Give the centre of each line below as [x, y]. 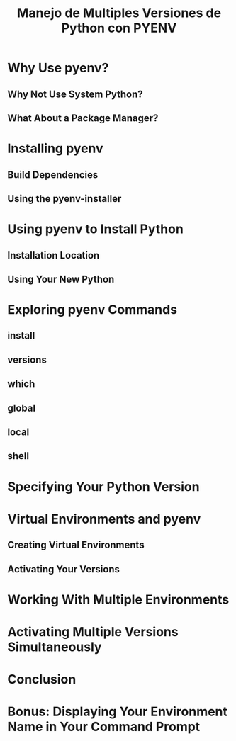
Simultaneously [55, 647]
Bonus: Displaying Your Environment [118, 712]
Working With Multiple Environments [118, 599]
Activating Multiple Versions [93, 632]
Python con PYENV [119, 28]
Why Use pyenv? [58, 68]
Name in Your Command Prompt [104, 727]
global [22, 408]
